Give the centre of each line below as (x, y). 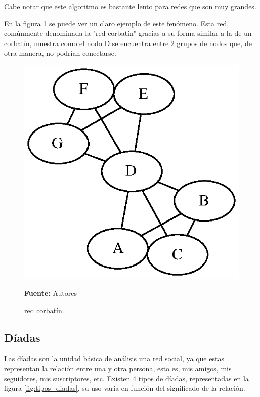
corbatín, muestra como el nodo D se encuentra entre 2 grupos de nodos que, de (128, 43)
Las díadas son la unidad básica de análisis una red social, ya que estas (114, 358)
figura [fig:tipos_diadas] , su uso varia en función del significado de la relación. (125, 388)
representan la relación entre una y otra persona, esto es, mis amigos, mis (118, 368)
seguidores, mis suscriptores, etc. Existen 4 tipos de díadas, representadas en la (126, 378)
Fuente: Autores (51, 293)
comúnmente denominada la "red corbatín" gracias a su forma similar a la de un (128, 33)
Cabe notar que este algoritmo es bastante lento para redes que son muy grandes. (130, 6)
